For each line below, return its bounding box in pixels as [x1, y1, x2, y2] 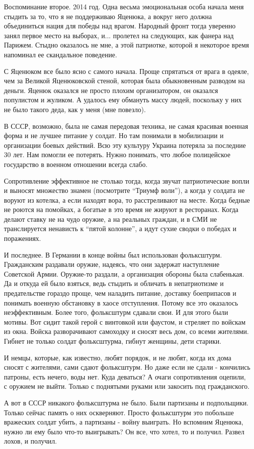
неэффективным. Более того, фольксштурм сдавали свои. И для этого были [4, 307, 229, 317]
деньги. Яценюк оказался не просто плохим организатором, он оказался [4, 85, 218, 95]
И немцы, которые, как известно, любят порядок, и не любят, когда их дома [4, 352, 231, 362]
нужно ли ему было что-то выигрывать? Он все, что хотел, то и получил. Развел [4, 426, 245, 436]
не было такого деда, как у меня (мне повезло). [4, 104, 146, 114]
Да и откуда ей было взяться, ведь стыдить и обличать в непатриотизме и [4, 278, 224, 288]
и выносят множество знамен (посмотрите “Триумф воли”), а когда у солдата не [4, 185, 245, 195]
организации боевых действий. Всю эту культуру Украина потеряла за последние [4, 140, 246, 150]
